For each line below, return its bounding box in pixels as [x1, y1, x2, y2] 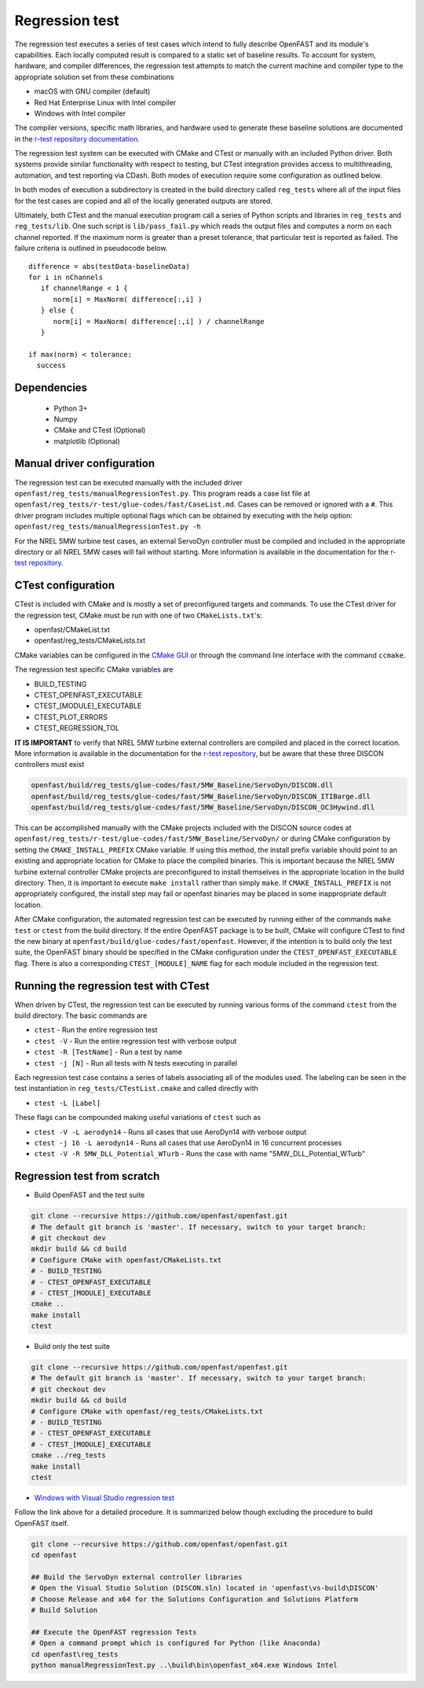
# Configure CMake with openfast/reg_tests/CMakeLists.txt [31, 1406, 263, 1416]
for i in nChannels [28, 272, 104, 282]
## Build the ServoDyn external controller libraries [31, 1572, 243, 1581]
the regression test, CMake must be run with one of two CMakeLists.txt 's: [14, 610, 263, 620]
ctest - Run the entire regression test [34, 1025, 158, 1034]
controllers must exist [14, 760, 85, 769]
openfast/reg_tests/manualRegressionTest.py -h [14, 522, 202, 531]
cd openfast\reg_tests [31, 1649, 119, 1659]
